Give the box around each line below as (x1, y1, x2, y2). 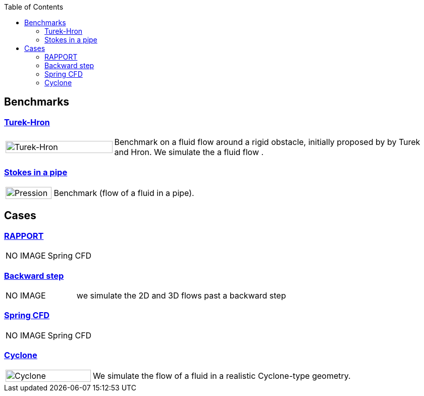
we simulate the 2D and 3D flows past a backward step (76, 290, 286, 301)
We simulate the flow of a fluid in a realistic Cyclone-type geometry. (92, 371, 351, 381)
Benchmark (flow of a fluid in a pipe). (54, 187, 194, 198)
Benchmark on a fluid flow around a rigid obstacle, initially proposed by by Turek (114, 137, 420, 147)
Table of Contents (4, 3, 64, 11)
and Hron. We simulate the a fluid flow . (114, 147, 264, 158)
